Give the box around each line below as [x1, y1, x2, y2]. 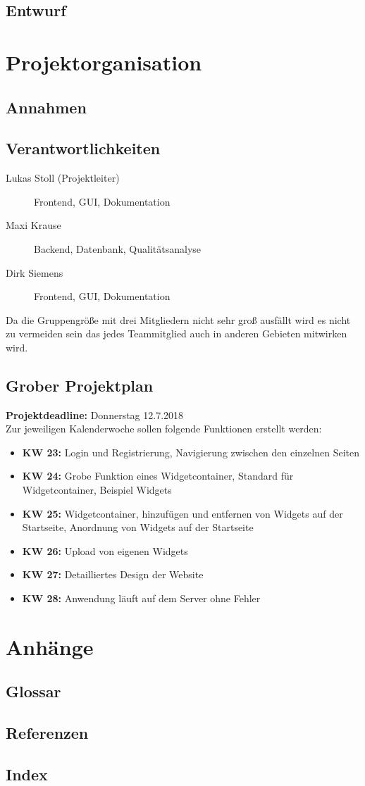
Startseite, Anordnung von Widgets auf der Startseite [22, 520, 254, 535]
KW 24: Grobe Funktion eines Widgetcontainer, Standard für [22, 468, 294, 483]
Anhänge [6, 632, 94, 661]
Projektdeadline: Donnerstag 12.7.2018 [6, 407, 184, 422]
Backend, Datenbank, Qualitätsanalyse [34, 241, 202, 256]
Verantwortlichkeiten [6, 137, 161, 159]
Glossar [6, 680, 61, 702]
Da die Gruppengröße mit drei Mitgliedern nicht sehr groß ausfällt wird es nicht [6, 312, 351, 327]
